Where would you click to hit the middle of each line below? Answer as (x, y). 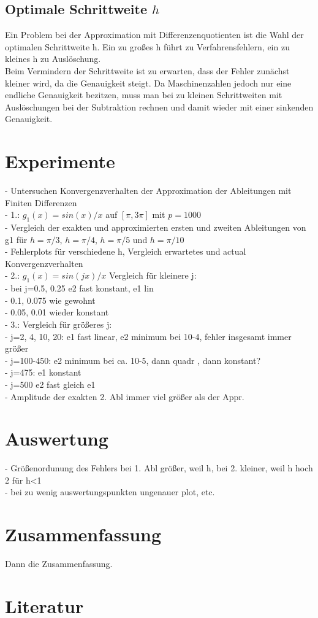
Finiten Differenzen (41, 202)
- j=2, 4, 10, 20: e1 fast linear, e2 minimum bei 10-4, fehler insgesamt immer (148, 336)
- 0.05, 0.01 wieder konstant (57, 312)
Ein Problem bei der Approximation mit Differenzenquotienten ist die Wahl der (154, 35)
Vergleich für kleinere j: (153, 275)
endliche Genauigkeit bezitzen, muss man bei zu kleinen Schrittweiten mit (144, 95)
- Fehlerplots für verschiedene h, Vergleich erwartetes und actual (126, 251)
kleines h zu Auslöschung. (53, 59)
